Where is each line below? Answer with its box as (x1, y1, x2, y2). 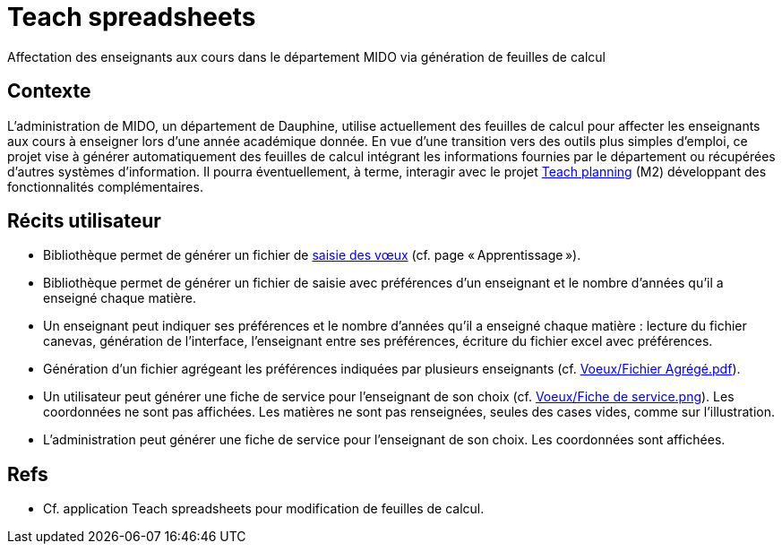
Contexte (7, 80, 91, 103)
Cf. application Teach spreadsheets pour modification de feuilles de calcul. (43, 501, 485, 517)
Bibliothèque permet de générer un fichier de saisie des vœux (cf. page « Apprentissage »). (43, 247, 581, 263)
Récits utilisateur (7, 210, 161, 233)
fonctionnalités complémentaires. (7, 178, 203, 194)
